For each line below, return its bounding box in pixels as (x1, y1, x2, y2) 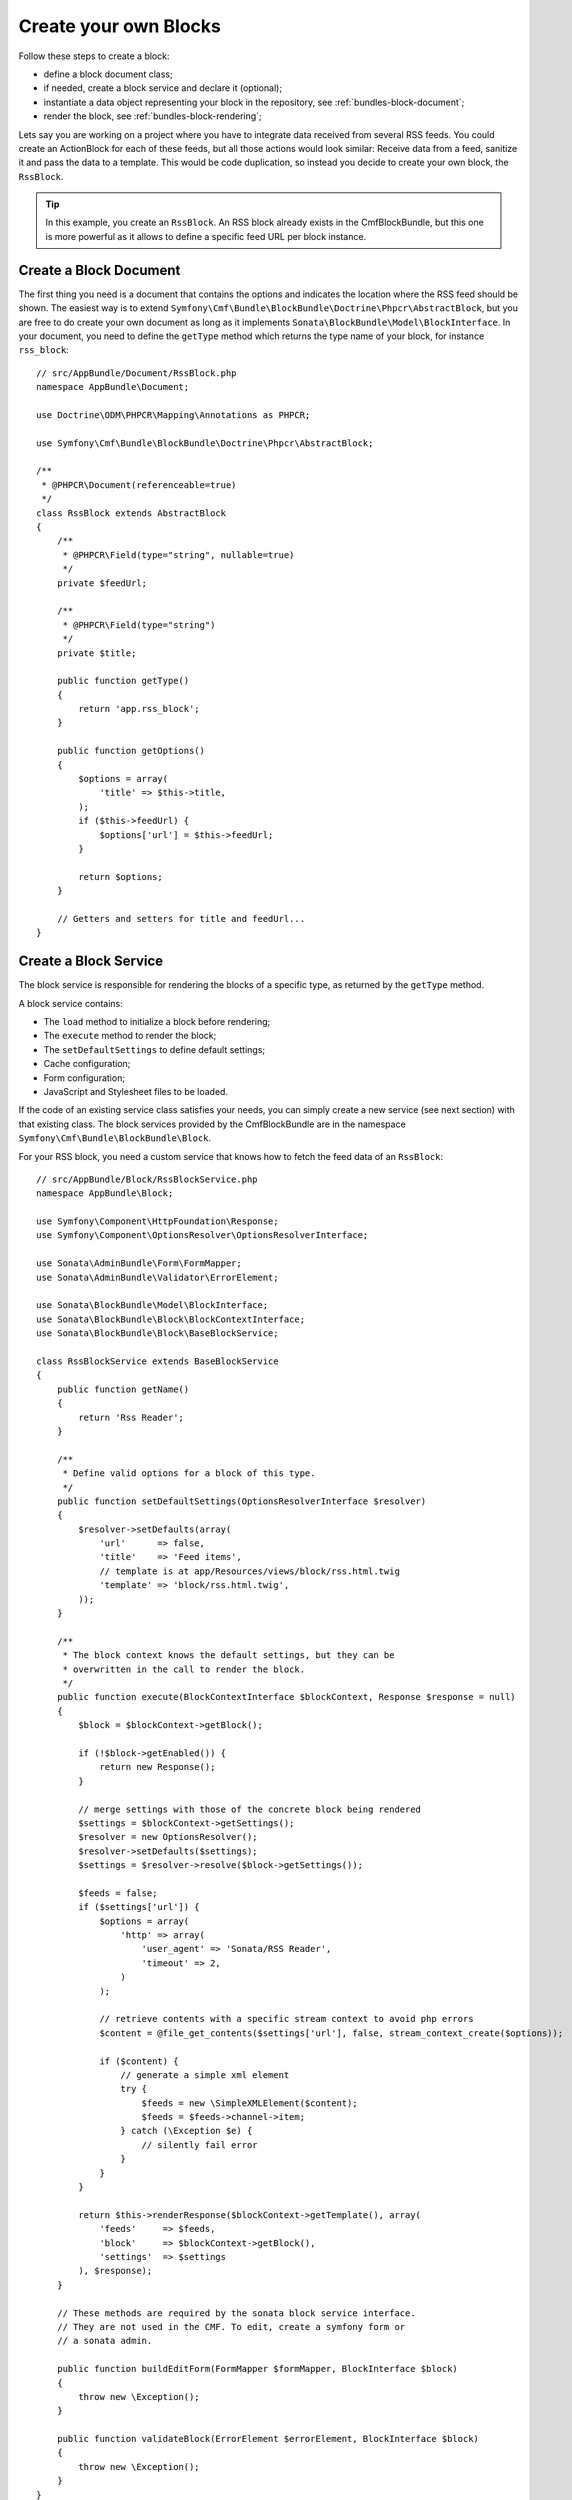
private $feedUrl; (56, 577, 148, 589)
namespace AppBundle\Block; (36, 1188, 174, 1199)
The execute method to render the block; (43, 1030, 217, 1042)
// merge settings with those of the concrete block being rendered (78, 1803, 422, 1815)
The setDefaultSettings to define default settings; (43, 1043, 266, 1055)
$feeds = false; (78, 1887, 158, 1899)
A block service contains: (18, 997, 124, 1009)
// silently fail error (141, 2139, 259, 2150)
